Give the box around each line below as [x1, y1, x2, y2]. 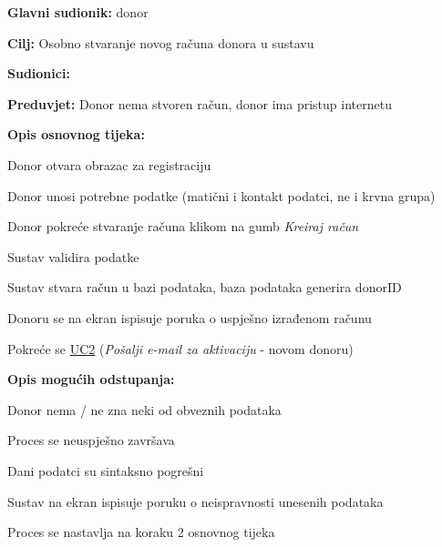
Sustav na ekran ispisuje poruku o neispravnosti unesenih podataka [7, 491, 384, 511]
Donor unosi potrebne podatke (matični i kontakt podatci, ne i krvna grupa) [7, 186, 436, 205]
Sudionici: [7, 64, 70, 83]
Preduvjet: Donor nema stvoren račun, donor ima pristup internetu [7, 94, 392, 113]
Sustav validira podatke [7, 247, 139, 266]
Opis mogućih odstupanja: [7, 370, 175, 389]
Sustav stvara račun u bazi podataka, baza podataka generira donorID [7, 278, 402, 297]
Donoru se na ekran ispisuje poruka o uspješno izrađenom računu [7, 308, 372, 327]
